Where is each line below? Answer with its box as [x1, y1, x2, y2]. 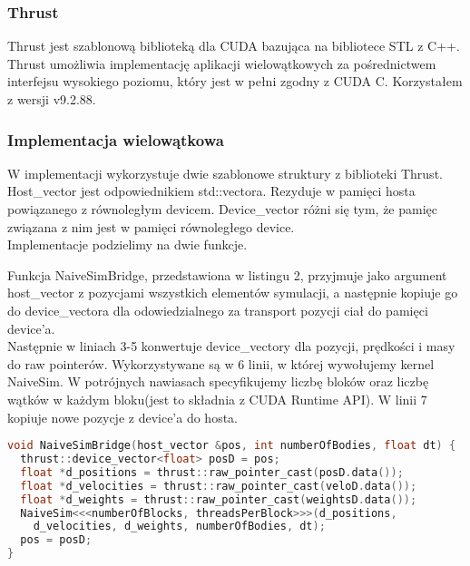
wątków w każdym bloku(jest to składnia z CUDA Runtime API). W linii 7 [7, 389, 427, 408]
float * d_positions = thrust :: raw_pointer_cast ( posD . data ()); [20, 465, 404, 479]
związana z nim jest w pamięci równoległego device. [7, 217, 295, 236]
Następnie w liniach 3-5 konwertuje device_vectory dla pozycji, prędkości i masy [7, 337, 455, 356]
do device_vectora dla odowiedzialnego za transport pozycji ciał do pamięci [7, 300, 428, 319]
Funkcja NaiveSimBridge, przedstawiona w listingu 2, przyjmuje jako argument [7, 265, 447, 284]
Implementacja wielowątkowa [7, 128, 224, 151]
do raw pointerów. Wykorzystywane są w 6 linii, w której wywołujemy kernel [7, 354, 435, 373]
